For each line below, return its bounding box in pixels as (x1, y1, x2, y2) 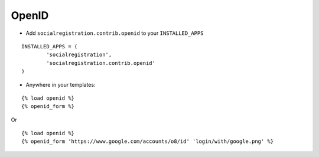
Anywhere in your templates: (25, 81, 96, 88)
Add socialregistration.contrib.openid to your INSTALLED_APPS (25, 30, 204, 37)
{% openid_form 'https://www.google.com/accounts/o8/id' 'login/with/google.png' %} (21, 138, 274, 145)
